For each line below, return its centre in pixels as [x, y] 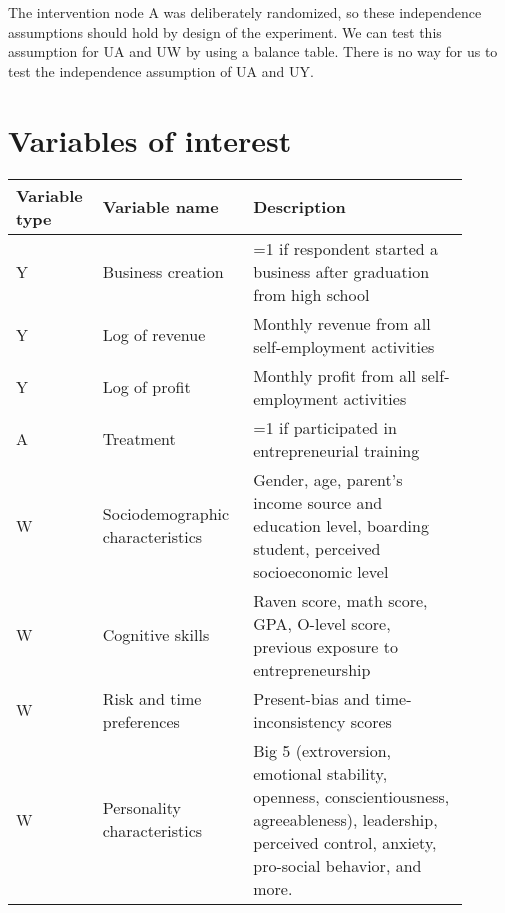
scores [371, 721]
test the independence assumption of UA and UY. [161, 70]
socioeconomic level [321, 571]
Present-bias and [311, 698]
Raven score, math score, [340, 600]
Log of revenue [154, 334]
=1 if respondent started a [345, 248]
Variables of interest [150, 139]
